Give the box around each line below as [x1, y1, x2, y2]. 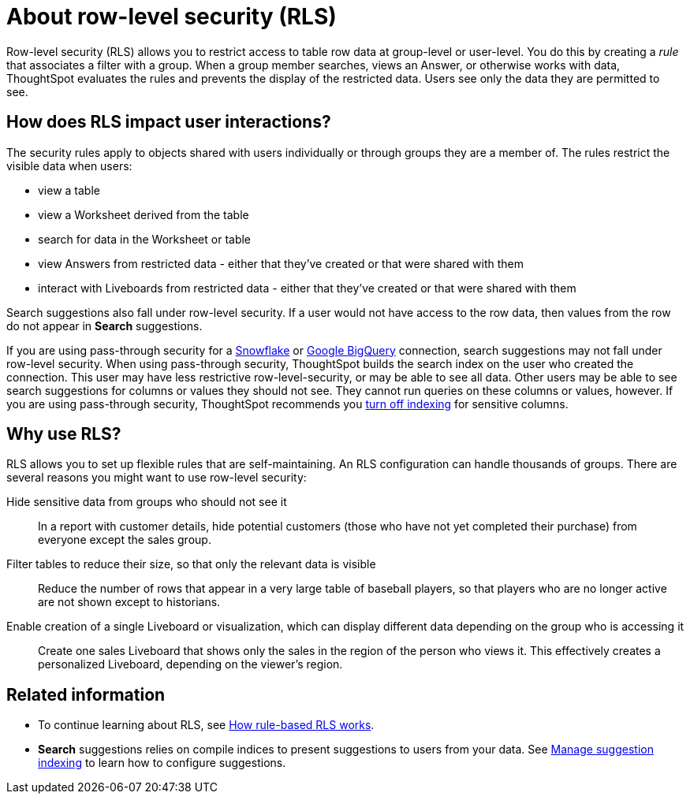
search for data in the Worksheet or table [38, 232, 252, 246]
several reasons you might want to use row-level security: [6, 471, 307, 485]
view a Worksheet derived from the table [38, 207, 249, 221]
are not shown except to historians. [38, 595, 221, 609]
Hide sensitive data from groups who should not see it [6, 495, 287, 509]
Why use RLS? [6, 424, 121, 445]
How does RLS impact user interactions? [6, 112, 331, 132]
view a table [38, 183, 100, 197]
